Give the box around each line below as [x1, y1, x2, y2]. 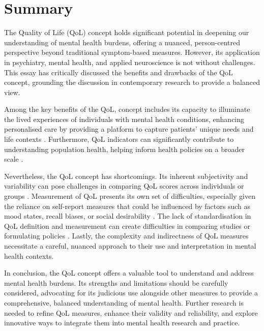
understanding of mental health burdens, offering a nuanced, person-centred [4, 37, 241, 47]
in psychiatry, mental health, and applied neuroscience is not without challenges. [4, 56, 255, 67]
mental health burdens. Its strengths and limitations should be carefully [4, 277, 228, 288]
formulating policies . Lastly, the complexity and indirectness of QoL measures [4, 230, 249, 241]
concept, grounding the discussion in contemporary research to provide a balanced [4, 77, 260, 87]
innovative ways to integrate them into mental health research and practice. [4, 317, 240, 328]
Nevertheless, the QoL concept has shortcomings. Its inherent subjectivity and [4, 170, 248, 181]
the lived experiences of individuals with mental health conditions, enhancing [4, 113, 245, 124]
